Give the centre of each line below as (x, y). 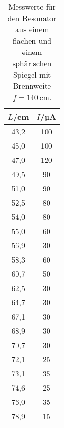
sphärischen (32, 63)
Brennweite (32, 86)
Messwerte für (32, 7)
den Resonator (32, 18)
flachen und (32, 40)
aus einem (32, 29)
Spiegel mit (32, 74)
